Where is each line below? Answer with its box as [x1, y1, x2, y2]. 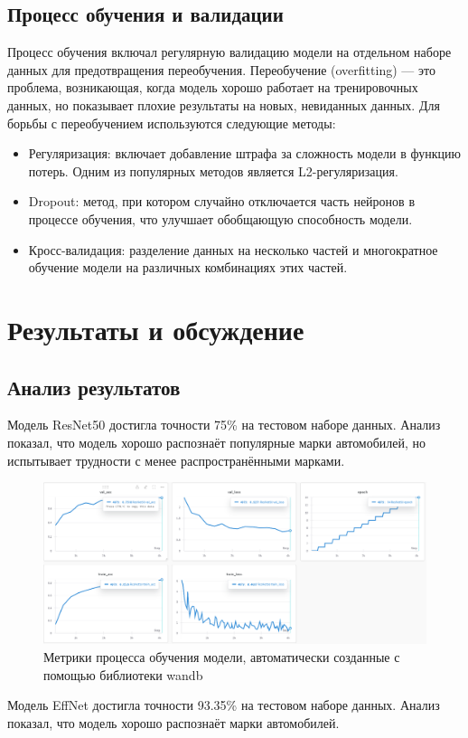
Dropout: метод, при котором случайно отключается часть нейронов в [28, 192, 415, 211]
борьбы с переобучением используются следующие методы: [7, 113, 336, 132]
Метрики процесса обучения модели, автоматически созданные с [43, 647, 400, 666]
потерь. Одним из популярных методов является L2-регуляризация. [28, 161, 398, 180]
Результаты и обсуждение [7, 310, 304, 347]
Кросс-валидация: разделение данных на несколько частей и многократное [28, 240, 438, 259]
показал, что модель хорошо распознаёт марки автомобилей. [7, 713, 340, 732]
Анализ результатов [7, 373, 181, 401]
